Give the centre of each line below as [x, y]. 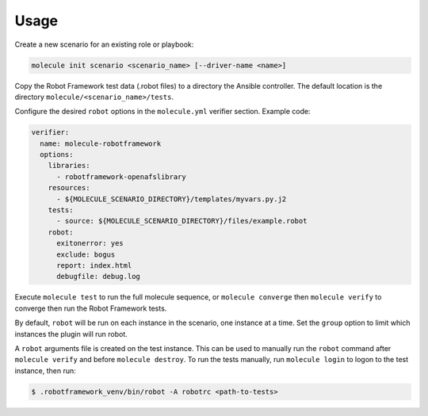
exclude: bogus [86, 254]
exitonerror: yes [90, 243]
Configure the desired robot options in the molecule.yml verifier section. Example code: [162, 112]
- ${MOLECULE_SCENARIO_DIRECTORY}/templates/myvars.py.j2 [172, 199]
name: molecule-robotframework [101, 143]
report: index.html [94, 265]
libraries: [69, 166]
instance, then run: [46, 370]
